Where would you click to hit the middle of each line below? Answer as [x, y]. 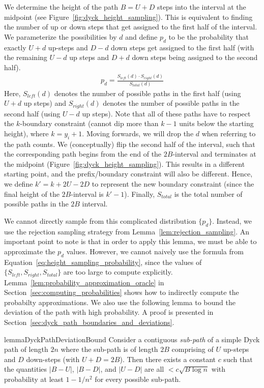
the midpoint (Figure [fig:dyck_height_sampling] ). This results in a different [125, 163]
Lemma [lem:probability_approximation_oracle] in [84, 282]
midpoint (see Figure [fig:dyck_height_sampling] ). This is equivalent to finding [128, 17]
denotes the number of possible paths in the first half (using [148, 93]
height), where [26, 133]
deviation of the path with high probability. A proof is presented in [109, 312]
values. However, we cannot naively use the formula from [155, 251]
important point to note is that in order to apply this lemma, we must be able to [130, 241]
